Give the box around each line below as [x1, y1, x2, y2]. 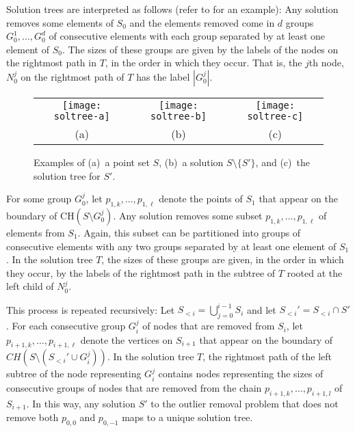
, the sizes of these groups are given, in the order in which [101, 252, 344, 267]
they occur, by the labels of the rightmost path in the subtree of [6, 265, 276, 280]
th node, [308, 55, 344, 70]
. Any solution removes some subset [113, 208, 263, 222]
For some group [6, 191, 72, 206]
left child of [6, 279, 54, 293]
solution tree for [34, 168, 101, 183]
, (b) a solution [159, 154, 224, 169]
